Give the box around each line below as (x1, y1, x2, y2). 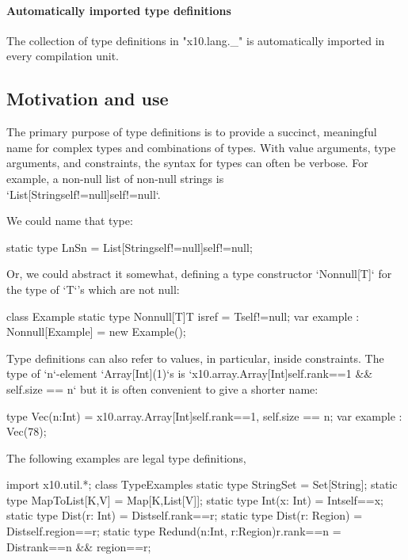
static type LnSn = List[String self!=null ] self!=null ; (6, 238, 253, 255)
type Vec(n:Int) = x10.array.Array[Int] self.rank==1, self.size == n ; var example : (6, 407, 402, 424)
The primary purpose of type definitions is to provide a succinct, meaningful (6, 124, 377, 140)
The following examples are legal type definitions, (6, 449, 246, 466)
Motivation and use (6, 86, 169, 111)
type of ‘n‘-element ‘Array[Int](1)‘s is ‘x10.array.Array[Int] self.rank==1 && (6, 365, 373, 382)
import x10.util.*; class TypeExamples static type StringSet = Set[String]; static (6, 476, 398, 493)
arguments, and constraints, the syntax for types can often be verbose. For (6, 154, 368, 171)
